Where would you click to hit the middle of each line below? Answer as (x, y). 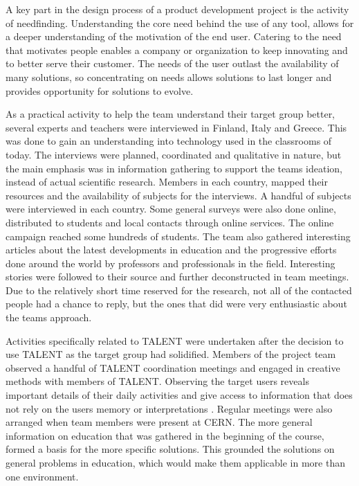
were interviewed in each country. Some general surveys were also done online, (171, 209)
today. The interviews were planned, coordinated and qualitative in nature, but (174, 154)
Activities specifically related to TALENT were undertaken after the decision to (175, 340)
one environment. (42, 476)
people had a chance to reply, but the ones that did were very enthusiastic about (176, 304)
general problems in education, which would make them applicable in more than (175, 462)
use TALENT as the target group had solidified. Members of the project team (171, 354)
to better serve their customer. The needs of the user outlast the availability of (172, 63)
